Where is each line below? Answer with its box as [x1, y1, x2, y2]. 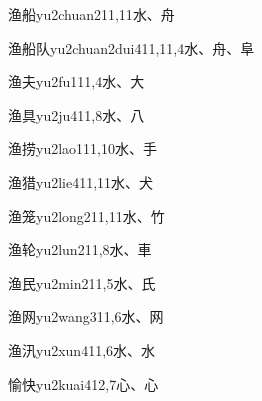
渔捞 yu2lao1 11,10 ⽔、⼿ [8, 138, 157, 159]
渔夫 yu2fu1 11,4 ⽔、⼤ [8, 71, 145, 92]
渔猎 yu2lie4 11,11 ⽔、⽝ [8, 171, 154, 192]
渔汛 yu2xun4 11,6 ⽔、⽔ [8, 339, 156, 360]
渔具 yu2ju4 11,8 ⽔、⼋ [8, 104, 145, 125]
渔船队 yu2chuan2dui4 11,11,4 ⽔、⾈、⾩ [8, 37, 255, 58]
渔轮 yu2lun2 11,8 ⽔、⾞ [8, 239, 152, 260]
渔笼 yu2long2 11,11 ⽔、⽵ [8, 205, 165, 226]
